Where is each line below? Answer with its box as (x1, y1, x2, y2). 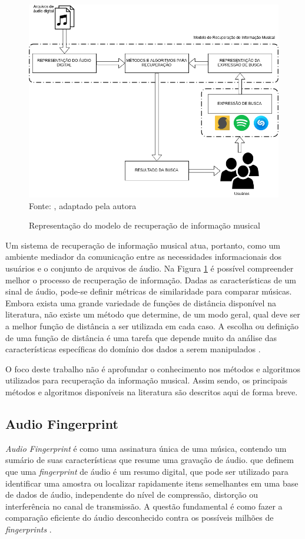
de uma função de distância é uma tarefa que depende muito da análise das (5, 331, 277, 343)
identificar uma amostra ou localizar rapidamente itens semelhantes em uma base (5, 477, 299, 489)
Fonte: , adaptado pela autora (29, 199, 137, 211)
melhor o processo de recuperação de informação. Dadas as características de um (5, 273, 296, 286)
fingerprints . (5, 523, 52, 535)
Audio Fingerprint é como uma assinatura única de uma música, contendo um (5, 442, 287, 454)
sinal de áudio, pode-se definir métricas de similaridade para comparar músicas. (5, 285, 292, 297)
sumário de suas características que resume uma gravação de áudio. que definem (5, 454, 294, 466)
